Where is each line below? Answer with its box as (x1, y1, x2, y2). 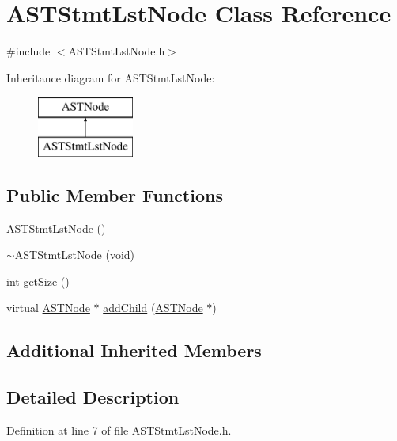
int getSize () (6, 272, 70, 289)
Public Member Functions (6, 182, 223, 207)
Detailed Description (6, 385, 180, 409)
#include (6, 43, 51, 59)
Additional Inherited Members (6, 338, 262, 363)
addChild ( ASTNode (103, 299, 203, 316)
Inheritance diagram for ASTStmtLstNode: (6, 69, 215, 86)
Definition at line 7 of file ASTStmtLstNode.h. (6, 422, 232, 439)
